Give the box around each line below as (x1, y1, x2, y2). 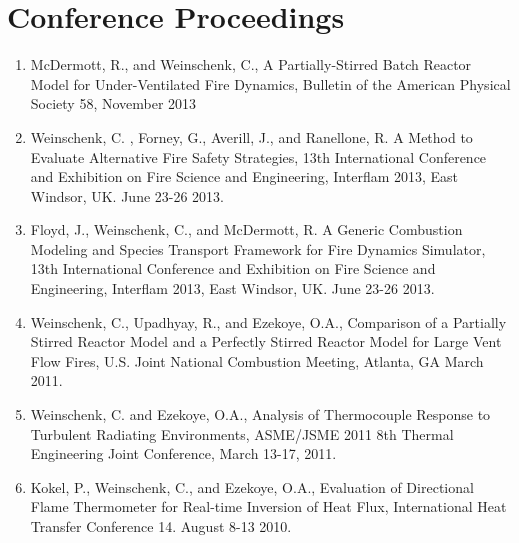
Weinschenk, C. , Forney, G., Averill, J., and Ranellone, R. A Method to (30, 126, 473, 147)
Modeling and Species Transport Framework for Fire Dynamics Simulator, (30, 238, 486, 259)
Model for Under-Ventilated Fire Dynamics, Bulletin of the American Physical (30, 73, 511, 94)
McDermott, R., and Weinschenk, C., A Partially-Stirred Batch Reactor (30, 54, 472, 75)
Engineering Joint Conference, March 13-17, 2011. (30, 443, 337, 464)
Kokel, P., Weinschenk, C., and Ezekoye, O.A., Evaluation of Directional (30, 476, 474, 497)
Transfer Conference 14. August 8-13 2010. (30, 516, 292, 536)
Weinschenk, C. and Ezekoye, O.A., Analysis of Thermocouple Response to (30, 404, 491, 425)
